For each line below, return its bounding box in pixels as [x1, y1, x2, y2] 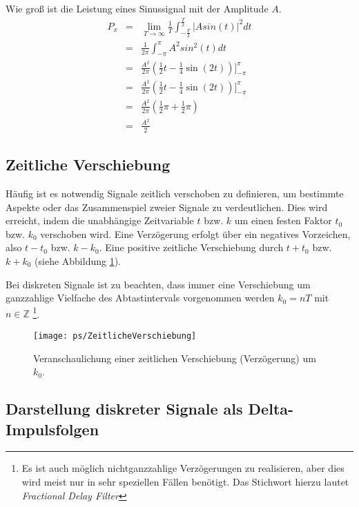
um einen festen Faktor [234, 213, 332, 228]
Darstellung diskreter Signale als [6, 398, 243, 419]
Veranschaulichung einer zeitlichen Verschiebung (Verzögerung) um [33, 350, 316, 365]
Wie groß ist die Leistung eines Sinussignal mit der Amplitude [6, 1, 269, 15]
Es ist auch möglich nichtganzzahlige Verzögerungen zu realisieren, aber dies [21, 461, 345, 475]
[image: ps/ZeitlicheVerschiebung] [33, 330, 197, 341]
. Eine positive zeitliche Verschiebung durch [99, 240, 284, 255]
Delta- [248, 398, 294, 419]
